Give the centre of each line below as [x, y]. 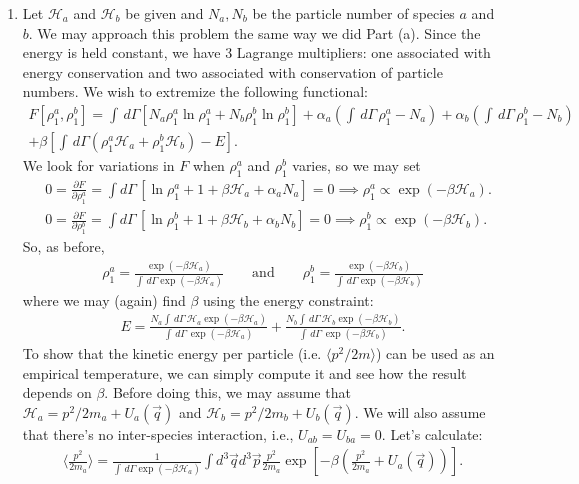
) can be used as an [435, 352]
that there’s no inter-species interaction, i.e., [158, 433]
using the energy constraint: [288, 299]
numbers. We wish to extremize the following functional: [195, 91]
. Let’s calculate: [432, 433]
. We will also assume [420, 411]
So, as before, [63, 246]
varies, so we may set [356, 165]
